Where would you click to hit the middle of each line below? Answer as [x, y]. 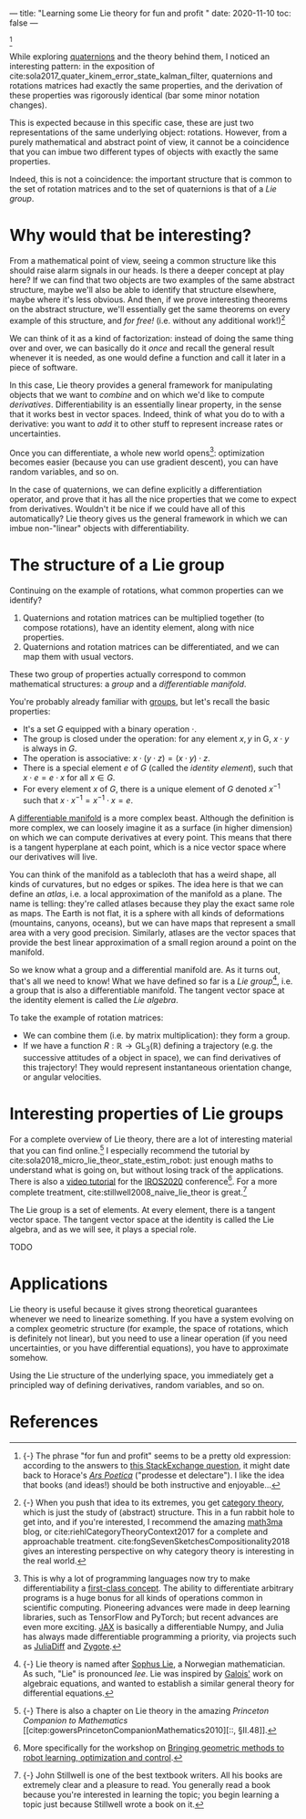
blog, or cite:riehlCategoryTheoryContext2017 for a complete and [145, 1532]
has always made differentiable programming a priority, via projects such [159, 1636]
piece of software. [44, 367]
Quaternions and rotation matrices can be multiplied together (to [143, 618]
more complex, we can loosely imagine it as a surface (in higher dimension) [151, 827]
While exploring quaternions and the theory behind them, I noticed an [140, 57]
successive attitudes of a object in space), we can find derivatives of [152, 1057]
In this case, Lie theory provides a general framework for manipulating [141, 385]
